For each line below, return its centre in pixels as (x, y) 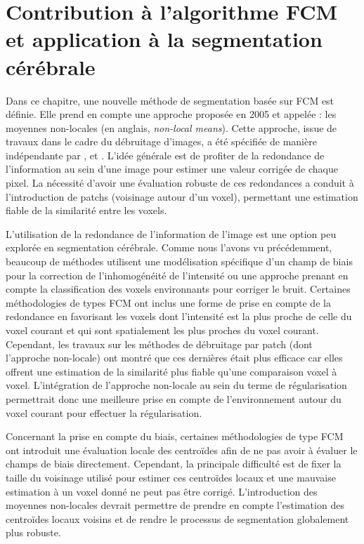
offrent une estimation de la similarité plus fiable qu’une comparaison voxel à (171, 371)
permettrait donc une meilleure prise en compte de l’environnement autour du (174, 398)
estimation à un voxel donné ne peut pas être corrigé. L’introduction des (162, 491)
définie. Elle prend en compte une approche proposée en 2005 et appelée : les (171, 114)
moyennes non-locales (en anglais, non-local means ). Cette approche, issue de (171, 127)
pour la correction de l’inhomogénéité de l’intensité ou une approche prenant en (177, 275)
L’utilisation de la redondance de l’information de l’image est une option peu (171, 233)
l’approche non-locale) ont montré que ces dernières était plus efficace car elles (174, 358)
